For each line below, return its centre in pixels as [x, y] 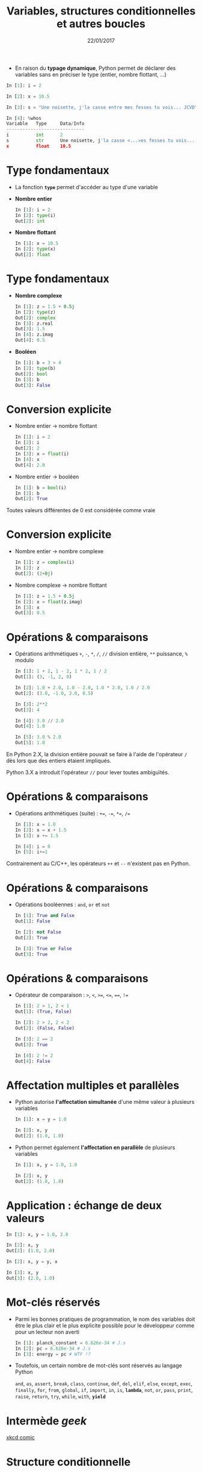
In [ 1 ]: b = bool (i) [41, 487]
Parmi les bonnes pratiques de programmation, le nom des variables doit [105, 1319]
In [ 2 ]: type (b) [35, 368]
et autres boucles [101, 24]
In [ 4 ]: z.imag [34, 335]
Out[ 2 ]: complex [35, 318]
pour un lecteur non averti [47, 1332]
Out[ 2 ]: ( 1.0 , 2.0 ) [31, 1251]
